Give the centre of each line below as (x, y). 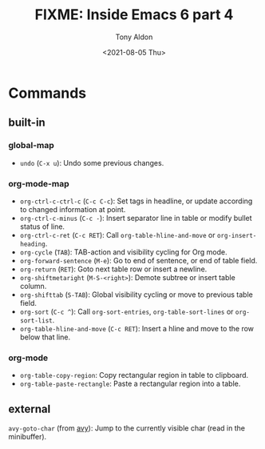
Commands (47, 93)
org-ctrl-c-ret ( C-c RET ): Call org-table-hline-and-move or (117, 235)
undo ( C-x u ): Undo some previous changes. (92, 162)
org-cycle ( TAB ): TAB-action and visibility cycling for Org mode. (123, 252)
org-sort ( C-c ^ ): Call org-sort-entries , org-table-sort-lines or (127, 311)
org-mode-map (39, 183)
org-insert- (237, 235)
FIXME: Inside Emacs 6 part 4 (134, 15)
